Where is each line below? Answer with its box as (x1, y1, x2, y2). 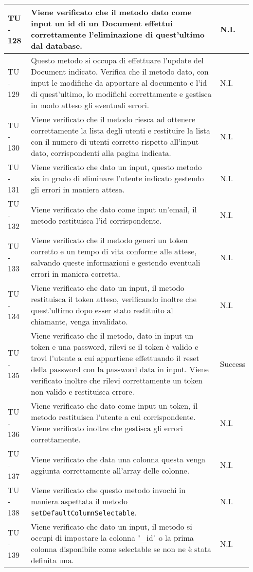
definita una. (31, 554, 74, 566)
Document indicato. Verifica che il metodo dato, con (31, 66, 209, 77)
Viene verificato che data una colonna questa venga (31, 453, 206, 465)
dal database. (31, 40, 83, 51)
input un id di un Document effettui (31, 18, 173, 29)
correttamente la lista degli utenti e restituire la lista (31, 125, 210, 136)
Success (220, 358, 245, 369)
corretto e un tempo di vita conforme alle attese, (31, 246, 197, 257)
